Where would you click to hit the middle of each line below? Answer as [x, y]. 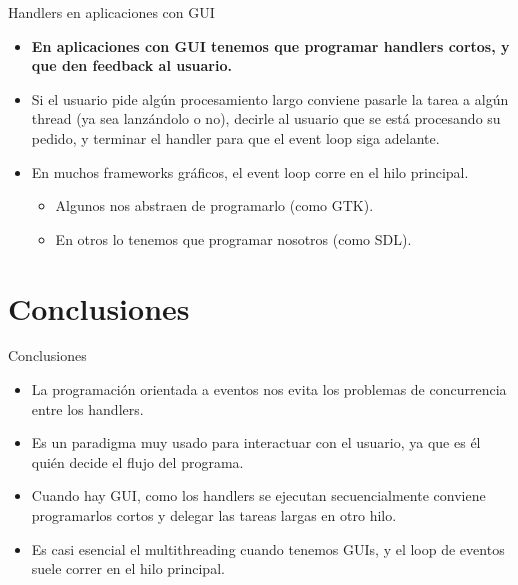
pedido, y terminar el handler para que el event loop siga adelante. [235, 137]
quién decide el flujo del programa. [137, 461]
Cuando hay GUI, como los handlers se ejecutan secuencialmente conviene [258, 495]
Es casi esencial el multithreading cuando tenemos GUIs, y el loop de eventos [268, 548]
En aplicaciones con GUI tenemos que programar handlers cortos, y [270, 45]
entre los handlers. [87, 408]
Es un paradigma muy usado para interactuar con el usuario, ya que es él [256, 442]
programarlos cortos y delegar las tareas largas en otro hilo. [214, 515]
